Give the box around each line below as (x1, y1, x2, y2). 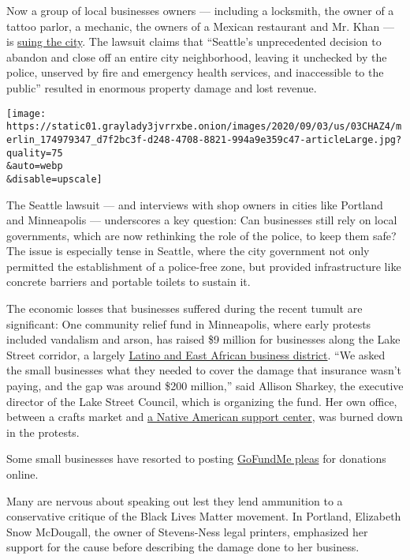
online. (6, 466, 39, 482)
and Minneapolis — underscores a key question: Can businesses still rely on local (6, 212, 397, 228)
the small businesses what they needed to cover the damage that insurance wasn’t (6, 362, 402, 378)
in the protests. (6, 423, 80, 440)
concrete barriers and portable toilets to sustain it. (6, 273, 251, 290)
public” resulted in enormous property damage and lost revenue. (6, 79, 317, 96)
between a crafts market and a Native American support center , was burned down (6, 408, 403, 425)
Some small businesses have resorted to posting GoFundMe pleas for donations (6, 450, 386, 467)
